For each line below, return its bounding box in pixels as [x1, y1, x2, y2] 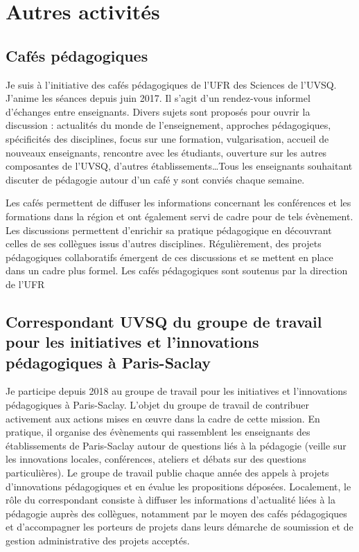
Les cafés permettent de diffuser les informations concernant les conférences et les [6, 195, 351, 210]
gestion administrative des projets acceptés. [6, 533, 190, 547]
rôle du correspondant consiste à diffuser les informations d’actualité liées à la [6, 492, 335, 507]
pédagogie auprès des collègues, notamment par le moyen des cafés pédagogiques [6, 506, 347, 520]
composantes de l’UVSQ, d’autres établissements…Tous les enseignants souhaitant [6, 159, 353, 173]
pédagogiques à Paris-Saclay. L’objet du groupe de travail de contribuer [6, 398, 309, 412]
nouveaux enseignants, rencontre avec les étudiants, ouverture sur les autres [6, 145, 327, 159]
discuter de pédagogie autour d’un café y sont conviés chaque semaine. [6, 172, 305, 186]
